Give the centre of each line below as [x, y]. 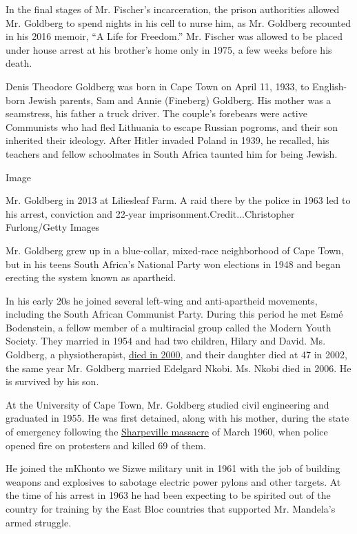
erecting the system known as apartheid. [91, 277]
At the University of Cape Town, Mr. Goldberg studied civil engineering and [167, 404]
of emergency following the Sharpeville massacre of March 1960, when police [167, 432]
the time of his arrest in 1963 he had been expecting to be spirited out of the [168, 495]
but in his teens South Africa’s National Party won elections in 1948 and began [173, 264]
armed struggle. [39, 522]
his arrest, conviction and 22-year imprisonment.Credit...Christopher [150, 213]
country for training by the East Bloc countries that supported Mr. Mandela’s [171, 509]
